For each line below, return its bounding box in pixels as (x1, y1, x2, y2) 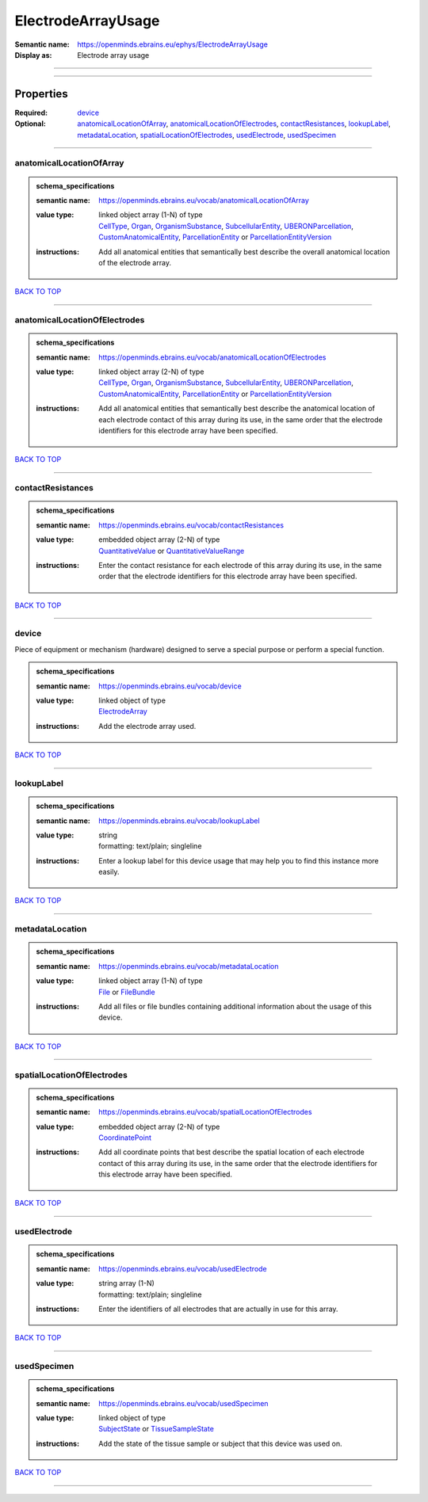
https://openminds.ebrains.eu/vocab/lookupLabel (98, 816, 261, 825)
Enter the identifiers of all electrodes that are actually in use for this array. (98, 1304, 338, 1313)
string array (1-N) (98, 1279, 155, 1288)
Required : (14, 108, 48, 117)
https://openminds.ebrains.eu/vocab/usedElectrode (98, 1264, 267, 1273)
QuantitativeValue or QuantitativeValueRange (98, 546, 245, 555)
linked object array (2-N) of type (98, 367, 204, 376)
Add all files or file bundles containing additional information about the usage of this (98, 1001, 373, 1011)
